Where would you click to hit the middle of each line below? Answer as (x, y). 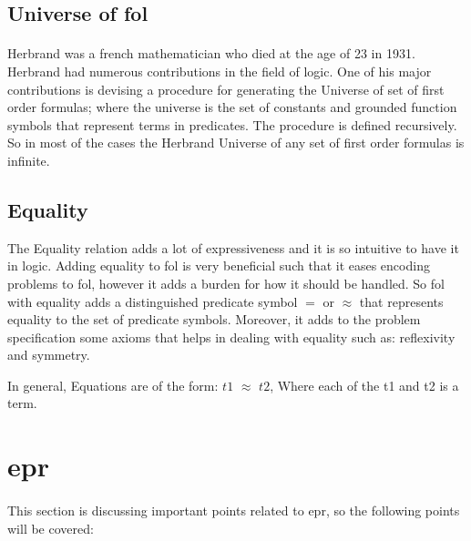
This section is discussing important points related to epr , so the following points (234, 510)
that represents (401, 301)
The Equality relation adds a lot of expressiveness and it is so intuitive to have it (233, 247)
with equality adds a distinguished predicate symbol (153, 301)
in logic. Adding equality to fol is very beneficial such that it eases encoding (219, 265)
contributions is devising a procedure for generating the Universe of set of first (226, 89)
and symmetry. (49, 355)
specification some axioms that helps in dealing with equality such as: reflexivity (231, 337)
